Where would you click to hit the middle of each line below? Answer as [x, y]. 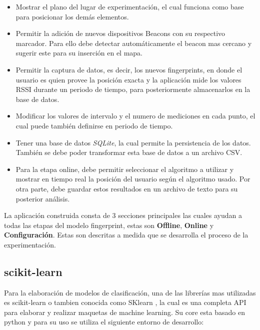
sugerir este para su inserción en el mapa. [79, 53]
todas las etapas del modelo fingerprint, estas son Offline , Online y [109, 225]
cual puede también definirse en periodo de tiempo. [94, 125]
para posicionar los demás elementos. [72, 16]
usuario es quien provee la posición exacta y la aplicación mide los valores [128, 79]
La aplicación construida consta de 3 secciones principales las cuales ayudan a [123, 215]
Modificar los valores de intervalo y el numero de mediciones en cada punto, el [135, 116]
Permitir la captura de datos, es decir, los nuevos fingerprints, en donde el [129, 69]
